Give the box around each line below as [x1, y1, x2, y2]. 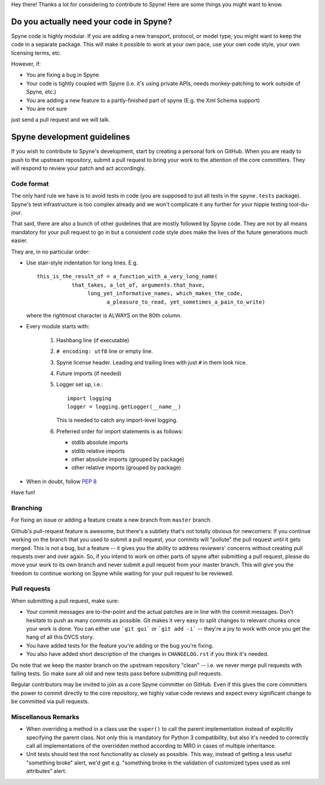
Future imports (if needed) [56, 369, 122, 377]
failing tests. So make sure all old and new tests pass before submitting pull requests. [11, 669, 223, 677]
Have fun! [11, 489, 36, 496]
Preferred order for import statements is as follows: [56, 428, 184, 435]
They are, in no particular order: [11, 248, 90, 255]
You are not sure [26, 105, 67, 113]
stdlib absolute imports [71, 439, 129, 446]
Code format [11, 180, 49, 188]
